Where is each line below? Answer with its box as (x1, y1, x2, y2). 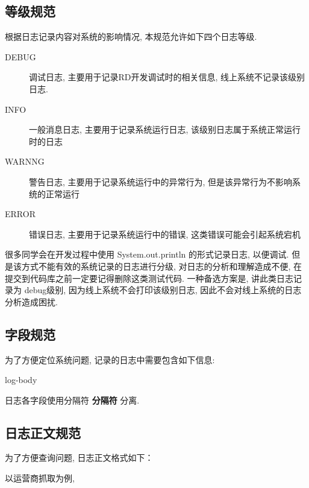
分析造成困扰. (5, 295, 58, 308)
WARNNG (5, 155, 45, 168)
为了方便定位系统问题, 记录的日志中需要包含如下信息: (5, 353, 215, 366)
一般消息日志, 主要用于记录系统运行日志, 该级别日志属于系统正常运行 (29, 123, 301, 136)
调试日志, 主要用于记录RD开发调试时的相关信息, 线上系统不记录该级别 (29, 71, 305, 83)
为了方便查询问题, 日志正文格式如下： (5, 451, 154, 464)
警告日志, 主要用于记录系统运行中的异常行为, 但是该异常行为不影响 (29, 175, 293, 188)
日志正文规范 (5, 423, 81, 442)
